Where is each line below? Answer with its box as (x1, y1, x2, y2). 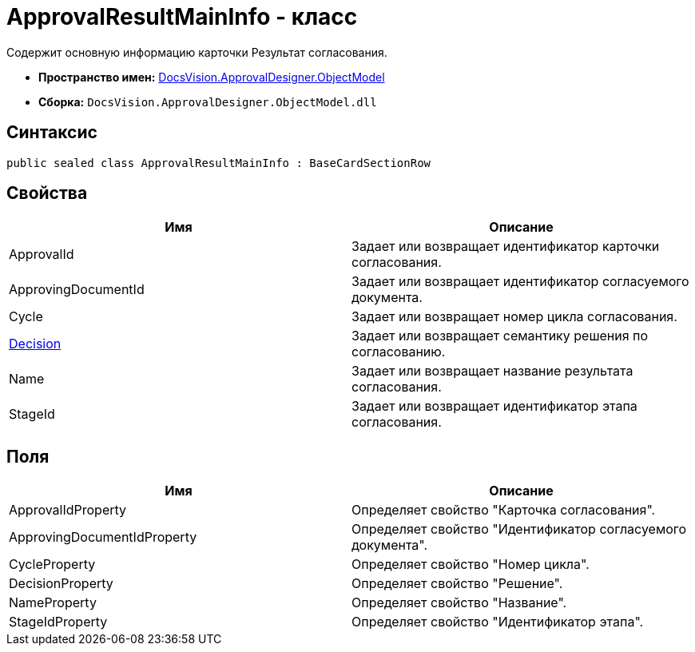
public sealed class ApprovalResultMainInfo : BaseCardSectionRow (6, 156, 431, 169)
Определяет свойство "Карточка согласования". (351, 502, 656, 519)
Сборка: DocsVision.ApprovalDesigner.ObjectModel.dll (38, 94, 377, 109)
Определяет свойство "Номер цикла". (351, 556, 590, 573)
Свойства (6, 183, 88, 204)
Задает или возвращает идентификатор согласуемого (351, 273, 689, 290)
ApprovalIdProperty (9, 502, 127, 519)
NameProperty (9, 594, 97, 611)
